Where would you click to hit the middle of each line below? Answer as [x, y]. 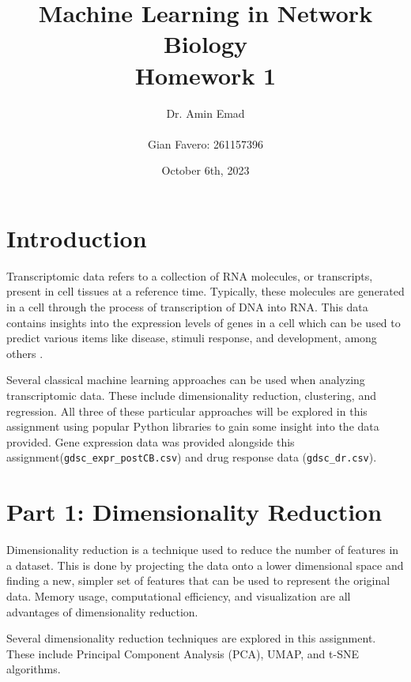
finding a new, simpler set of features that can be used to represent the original [198, 580]
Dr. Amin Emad [205, 113]
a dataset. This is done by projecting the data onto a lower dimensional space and [205, 565]
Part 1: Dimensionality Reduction [194, 512]
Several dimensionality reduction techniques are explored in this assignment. [191, 638]
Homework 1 [205, 75]
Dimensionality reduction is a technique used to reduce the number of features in [203, 550]
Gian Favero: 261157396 [205, 143]
